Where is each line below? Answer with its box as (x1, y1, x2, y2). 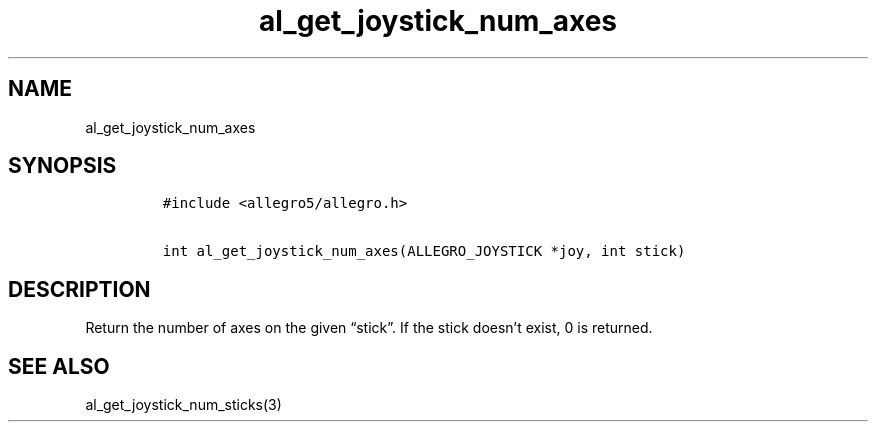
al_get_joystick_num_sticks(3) (85, 396, 282, 414)
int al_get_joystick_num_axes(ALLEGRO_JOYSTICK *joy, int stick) (162, 243, 686, 260)
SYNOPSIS (8, 153, 117, 179)
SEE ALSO (8, 353, 110, 379)
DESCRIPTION (8, 276, 151, 302)
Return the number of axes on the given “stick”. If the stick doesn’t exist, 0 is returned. (85, 319, 653, 337)
